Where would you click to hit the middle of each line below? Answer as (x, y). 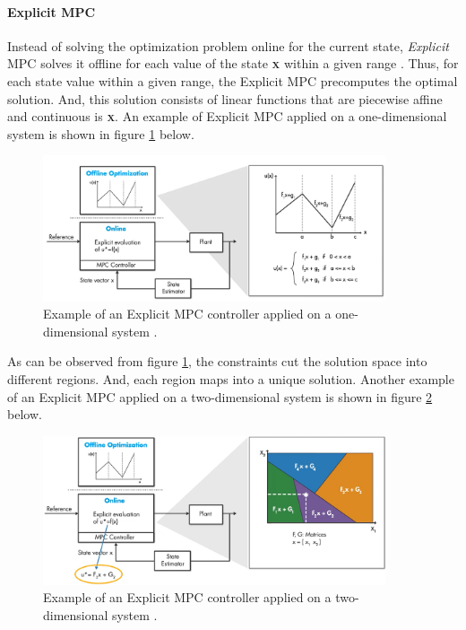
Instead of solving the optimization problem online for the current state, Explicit (228, 45)
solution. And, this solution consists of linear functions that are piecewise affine (225, 98)
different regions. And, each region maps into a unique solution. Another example (231, 378)
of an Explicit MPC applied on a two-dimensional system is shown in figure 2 (220, 396)
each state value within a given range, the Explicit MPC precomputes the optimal (233, 80)
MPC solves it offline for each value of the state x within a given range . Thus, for (233, 63)
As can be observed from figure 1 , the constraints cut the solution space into (217, 361)
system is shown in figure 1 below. (101, 133)
